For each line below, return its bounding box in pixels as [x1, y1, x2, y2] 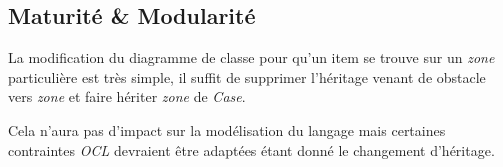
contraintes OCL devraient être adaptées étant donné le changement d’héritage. [8, 139, 495, 160]
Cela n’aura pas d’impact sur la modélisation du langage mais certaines [8, 119, 446, 140]
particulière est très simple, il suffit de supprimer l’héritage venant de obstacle [8, 66, 486, 87]
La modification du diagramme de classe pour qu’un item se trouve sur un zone [8, 47, 495, 68]
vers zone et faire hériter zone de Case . [8, 86, 246, 107]
